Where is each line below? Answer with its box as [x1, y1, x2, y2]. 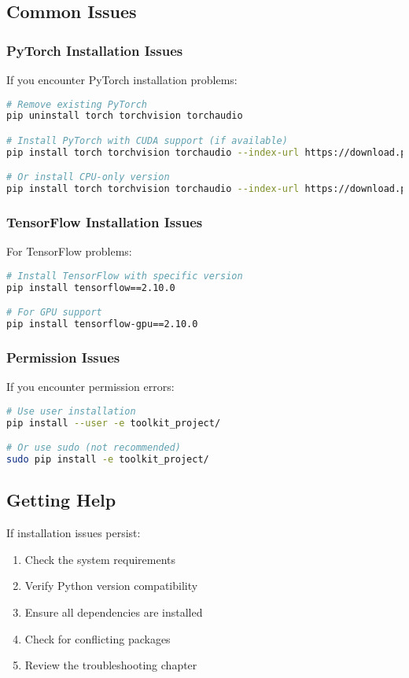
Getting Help [6, 488, 116, 512]
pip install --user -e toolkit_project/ [6, 417, 221, 429]
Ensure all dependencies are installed [24, 604, 203, 621]
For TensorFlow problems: [6, 243, 132, 260]
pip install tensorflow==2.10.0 [6, 282, 175, 293]
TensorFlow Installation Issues [6, 212, 203, 232]
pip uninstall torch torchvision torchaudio [6, 110, 243, 122]
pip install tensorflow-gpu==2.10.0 [6, 319, 198, 330]
